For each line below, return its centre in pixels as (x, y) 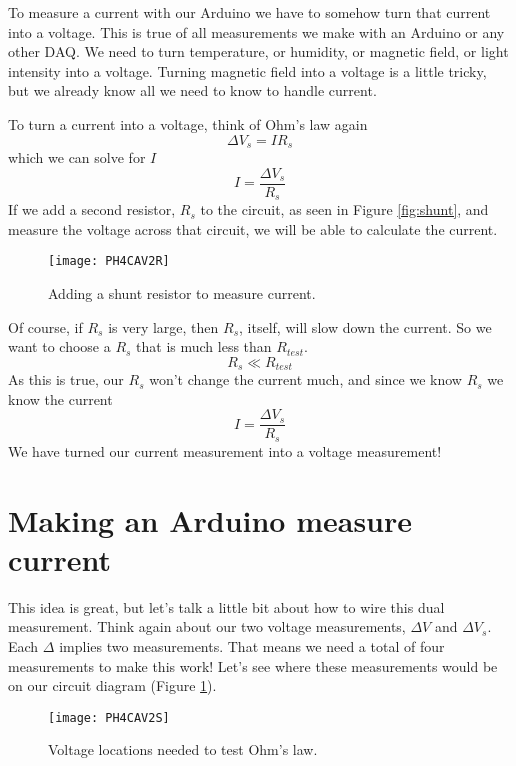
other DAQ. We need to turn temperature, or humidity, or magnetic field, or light (258, 51)
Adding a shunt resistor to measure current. (182, 292)
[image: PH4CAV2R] (109, 261)
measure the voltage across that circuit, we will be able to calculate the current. (253, 228)
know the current (60, 398)
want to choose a (59, 346)
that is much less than (204, 346)
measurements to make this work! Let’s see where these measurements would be (253, 665)
